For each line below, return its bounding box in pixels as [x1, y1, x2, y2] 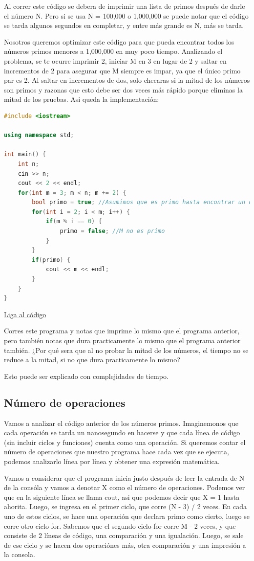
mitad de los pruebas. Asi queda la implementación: [4, 94, 159, 104]
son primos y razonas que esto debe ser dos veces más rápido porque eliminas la [4, 84, 243, 94]
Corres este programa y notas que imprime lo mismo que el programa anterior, [4, 326, 240, 336]
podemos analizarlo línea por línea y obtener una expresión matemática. [4, 456, 220, 466]
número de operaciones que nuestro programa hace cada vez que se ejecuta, [4, 446, 229, 457]
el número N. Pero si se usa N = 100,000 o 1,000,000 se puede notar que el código [4, 10, 249, 21]
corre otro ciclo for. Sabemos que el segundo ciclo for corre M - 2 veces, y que [4, 520, 236, 531]
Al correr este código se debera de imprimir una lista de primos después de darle [4, 1, 245, 11]
